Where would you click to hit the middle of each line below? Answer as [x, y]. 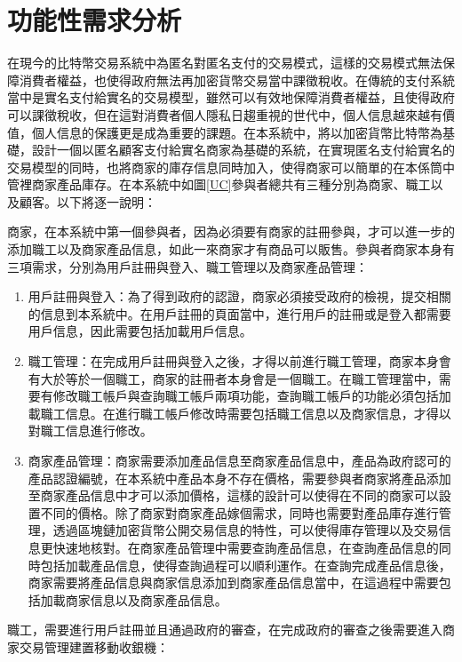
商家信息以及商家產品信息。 [146, 599]
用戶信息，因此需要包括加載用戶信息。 [140, 331]
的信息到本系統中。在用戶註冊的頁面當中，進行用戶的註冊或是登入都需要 [239, 313]
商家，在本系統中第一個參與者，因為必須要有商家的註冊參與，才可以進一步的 [231, 231]
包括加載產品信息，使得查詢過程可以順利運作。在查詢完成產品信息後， [246, 565]
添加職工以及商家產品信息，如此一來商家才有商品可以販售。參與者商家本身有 [231, 249]
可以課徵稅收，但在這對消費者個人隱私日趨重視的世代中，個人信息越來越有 [225, 114]
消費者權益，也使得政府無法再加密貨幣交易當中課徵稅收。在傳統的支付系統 [237, 80]
